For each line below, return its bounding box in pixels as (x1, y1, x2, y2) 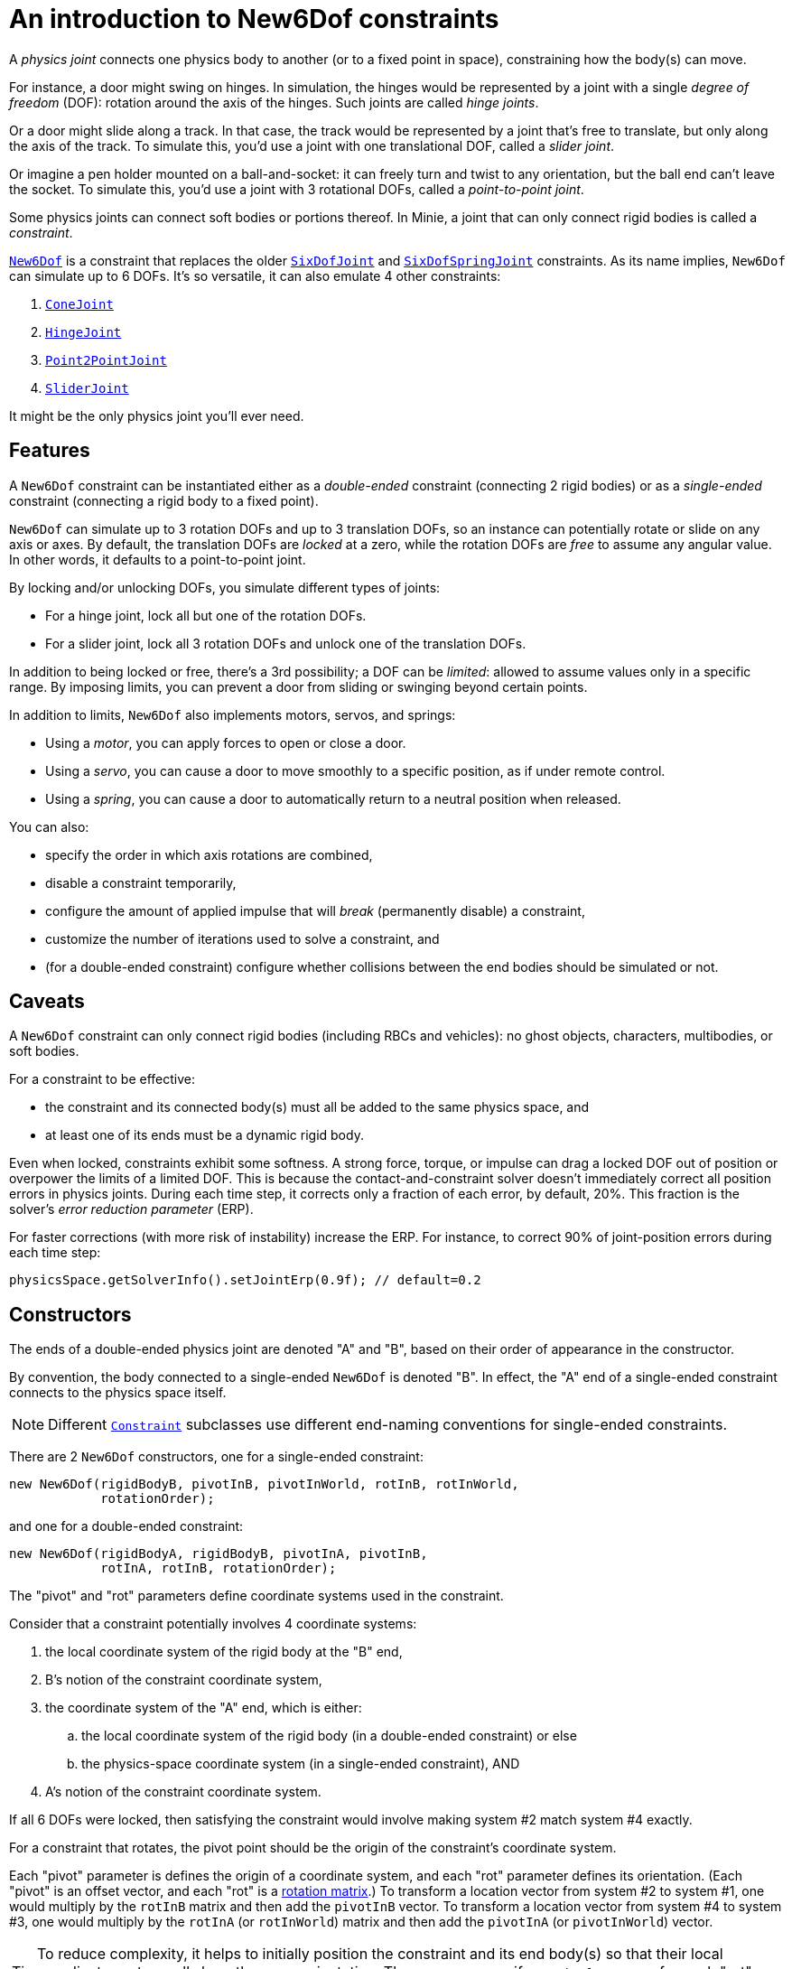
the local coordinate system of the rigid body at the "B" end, (45, 1644, 403, 1660)
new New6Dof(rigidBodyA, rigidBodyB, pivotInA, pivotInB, (9, 1546, 428, 1562)
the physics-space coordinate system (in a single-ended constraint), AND (81, 1756, 520, 1772)
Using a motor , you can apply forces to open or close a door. (45, 734, 406, 751)
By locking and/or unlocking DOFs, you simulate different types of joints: (9, 579, 441, 595)
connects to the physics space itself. (9, 1385, 227, 1401)
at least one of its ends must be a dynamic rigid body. (45, 1127, 364, 1143)
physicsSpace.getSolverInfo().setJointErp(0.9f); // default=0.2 (9, 1273, 481, 1288)
